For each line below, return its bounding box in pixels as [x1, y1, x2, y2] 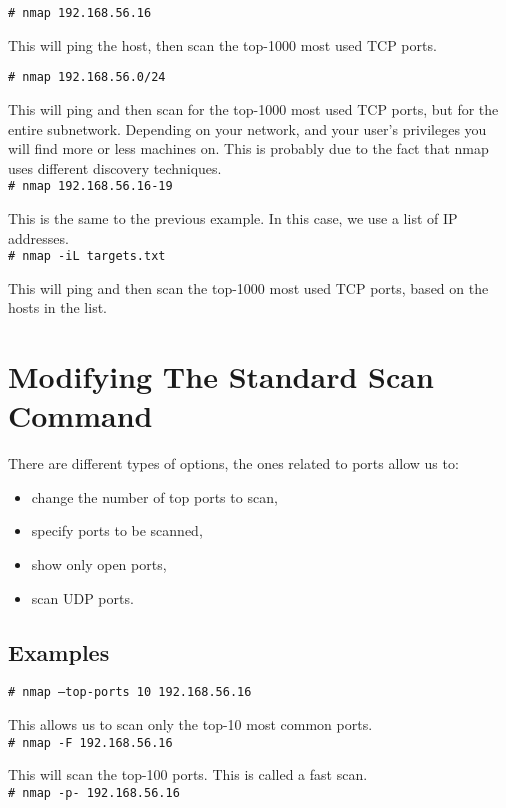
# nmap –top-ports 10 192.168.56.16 [8, 685, 252, 700]
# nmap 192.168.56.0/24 [8, 70, 166, 85]
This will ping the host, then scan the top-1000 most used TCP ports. [8, 34, 437, 55]
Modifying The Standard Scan [8, 356, 434, 397]
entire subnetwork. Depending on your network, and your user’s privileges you [8, 118, 487, 139]
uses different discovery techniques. [8, 157, 222, 178]
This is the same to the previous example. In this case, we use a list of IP [8, 207, 458, 228]
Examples [8, 636, 110, 667]
